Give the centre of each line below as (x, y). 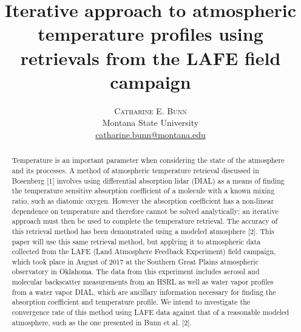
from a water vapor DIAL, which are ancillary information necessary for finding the (144, 292)
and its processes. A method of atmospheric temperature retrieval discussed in (135, 170)
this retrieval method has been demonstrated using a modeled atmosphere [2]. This (143, 231)
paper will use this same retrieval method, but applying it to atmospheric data (136, 241)
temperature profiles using (150, 34)
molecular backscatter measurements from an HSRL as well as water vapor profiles (143, 282)
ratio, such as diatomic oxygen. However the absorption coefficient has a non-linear (143, 200)
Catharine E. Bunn (150, 110)
